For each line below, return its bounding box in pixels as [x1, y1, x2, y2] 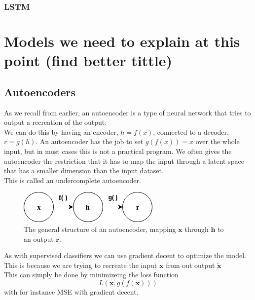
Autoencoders [4, 84, 76, 99]
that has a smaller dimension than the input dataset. [4, 165, 164, 176]
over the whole [195, 136, 240, 147]
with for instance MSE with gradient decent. [4, 286, 139, 297]
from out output [166, 260, 215, 270]
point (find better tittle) [4, 50, 172, 71]
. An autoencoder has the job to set [36, 136, 144, 147]
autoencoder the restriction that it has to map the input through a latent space [4, 155, 244, 166]
